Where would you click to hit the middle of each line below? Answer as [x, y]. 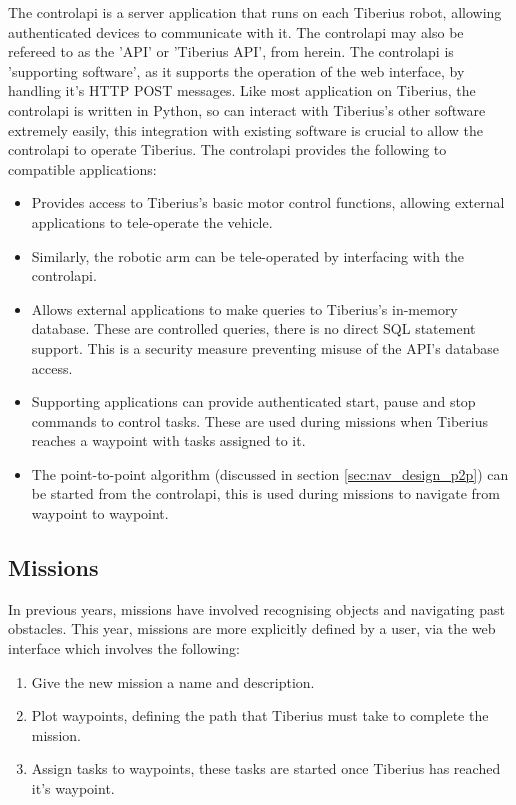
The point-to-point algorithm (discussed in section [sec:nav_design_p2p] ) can [270, 473]
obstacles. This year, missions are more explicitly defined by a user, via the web [252, 628]
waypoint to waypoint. [100, 513]
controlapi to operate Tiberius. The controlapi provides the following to [227, 149]
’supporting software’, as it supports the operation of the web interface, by [236, 70]
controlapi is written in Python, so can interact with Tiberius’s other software [247, 109]
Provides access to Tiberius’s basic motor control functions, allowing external [268, 202]
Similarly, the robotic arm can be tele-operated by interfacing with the [248, 255]
